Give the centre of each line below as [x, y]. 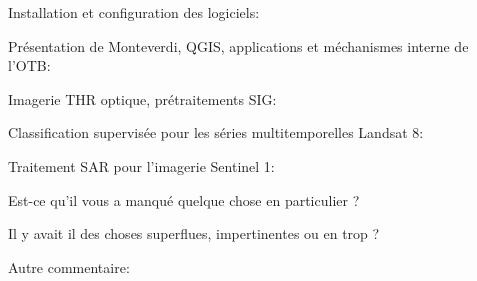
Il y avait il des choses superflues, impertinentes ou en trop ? [194, 233]
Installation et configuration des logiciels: [134, 12]
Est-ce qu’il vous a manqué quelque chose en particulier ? [184, 199]
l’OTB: [29, 65]
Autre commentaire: [69, 266]
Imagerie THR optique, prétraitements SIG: [142, 98]
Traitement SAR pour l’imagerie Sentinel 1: [141, 165]
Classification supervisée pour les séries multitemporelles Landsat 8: [216, 132]
